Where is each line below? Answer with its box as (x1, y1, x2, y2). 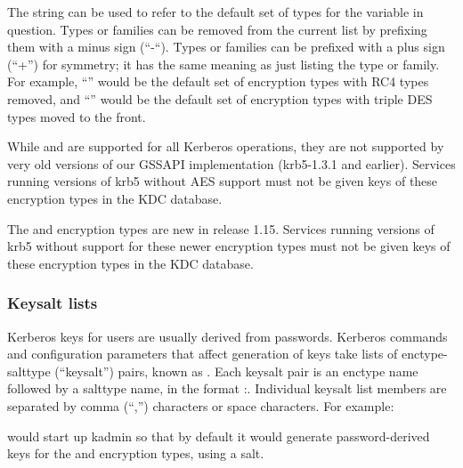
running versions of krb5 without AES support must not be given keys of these (7, 172, 438, 190)
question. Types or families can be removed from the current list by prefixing (7, 20, 427, 38)
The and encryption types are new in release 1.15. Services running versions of (7, 219, 435, 238)
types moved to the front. (7, 107, 146, 125)
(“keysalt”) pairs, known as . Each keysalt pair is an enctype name (54, 361, 418, 380)
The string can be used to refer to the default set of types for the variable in (7, 3, 424, 20)
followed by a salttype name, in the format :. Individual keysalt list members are (7, 379, 447, 398)
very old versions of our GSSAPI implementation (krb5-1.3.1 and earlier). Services (7, 154, 456, 173)
